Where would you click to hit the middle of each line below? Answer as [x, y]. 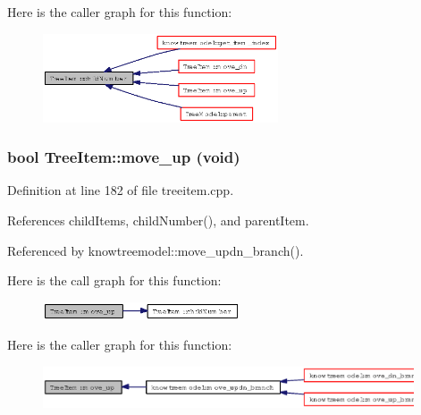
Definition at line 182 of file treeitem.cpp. [121, 190]
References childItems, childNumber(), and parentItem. [158, 220]
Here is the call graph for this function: [114, 280]
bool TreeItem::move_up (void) [124, 157]
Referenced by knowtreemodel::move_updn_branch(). [156, 250]
